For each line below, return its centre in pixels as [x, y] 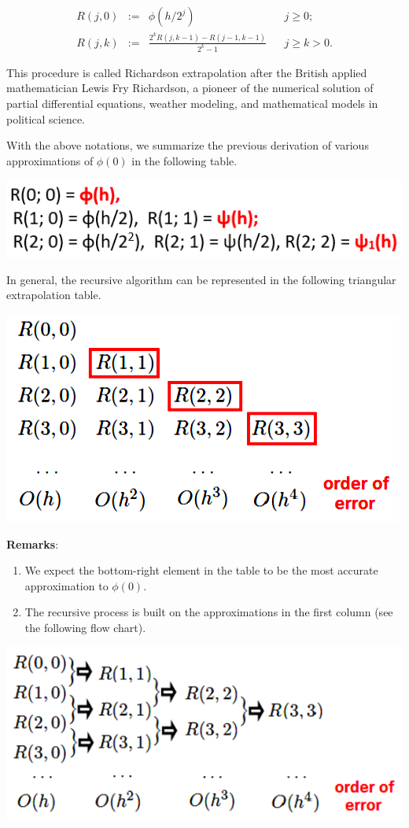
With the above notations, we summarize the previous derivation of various [188, 145]
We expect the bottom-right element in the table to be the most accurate [201, 570]
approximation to [66, 585]
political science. [46, 118]
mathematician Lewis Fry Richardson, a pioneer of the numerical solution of [190, 88]
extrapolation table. [54, 295]
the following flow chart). [85, 627]
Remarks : [33, 543]
